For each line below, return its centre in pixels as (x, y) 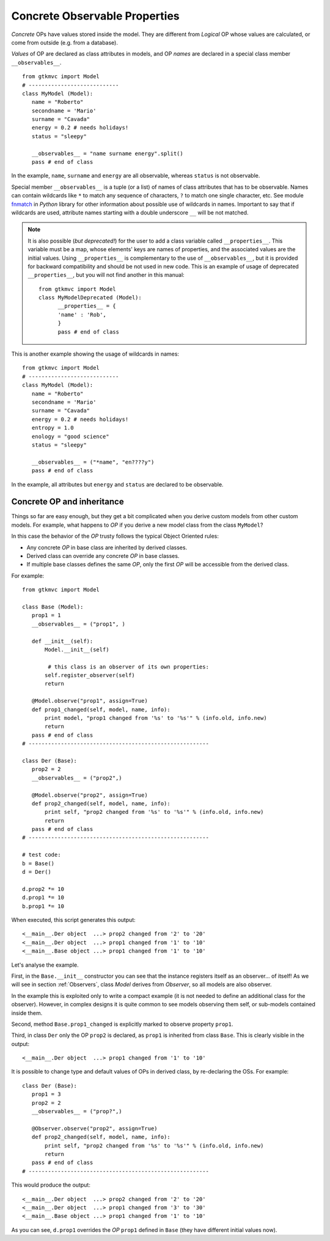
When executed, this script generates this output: (73, 920)
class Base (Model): (53, 607)
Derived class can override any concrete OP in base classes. (103, 555)
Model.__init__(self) (77, 650)
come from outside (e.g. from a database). (65, 42)
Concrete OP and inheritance (68, 502)
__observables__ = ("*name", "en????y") (93, 462)
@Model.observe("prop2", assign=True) (90, 795)
